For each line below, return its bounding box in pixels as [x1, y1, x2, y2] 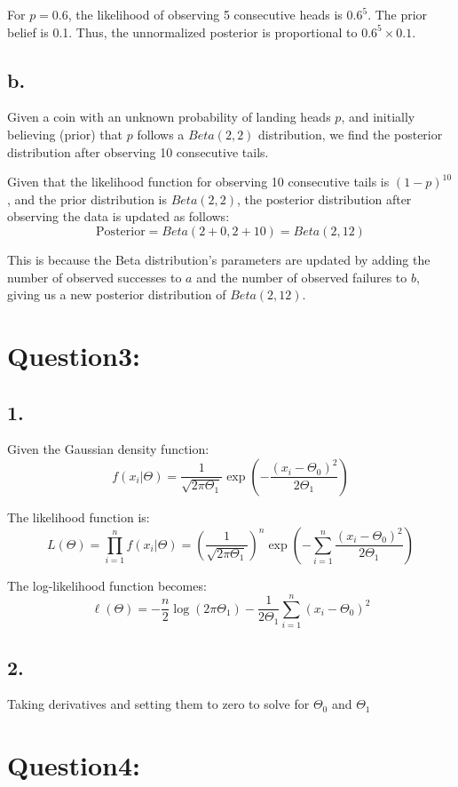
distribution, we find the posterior [258, 124, 443, 143]
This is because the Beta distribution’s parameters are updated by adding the [7, 250, 430, 268]
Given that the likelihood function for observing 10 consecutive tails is [7, 172, 390, 191]
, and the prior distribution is [7, 189, 167, 208]
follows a [137, 124, 185, 143]
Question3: [7, 337, 141, 373]
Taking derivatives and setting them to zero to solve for [7, 695, 310, 713]
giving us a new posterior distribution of [7, 285, 226, 304]
